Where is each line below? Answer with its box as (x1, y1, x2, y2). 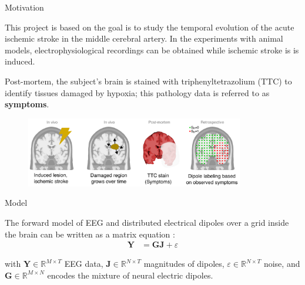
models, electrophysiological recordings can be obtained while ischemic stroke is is (5, 43, 299, 56)
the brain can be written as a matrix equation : (5, 228, 175, 240)
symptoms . (5, 98, 49, 110)
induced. (5, 55, 35, 67)
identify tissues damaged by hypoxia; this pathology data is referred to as (5, 86, 270, 99)
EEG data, (64, 257, 103, 270)
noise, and (263, 257, 300, 270)
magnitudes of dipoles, (143, 257, 224, 270)
